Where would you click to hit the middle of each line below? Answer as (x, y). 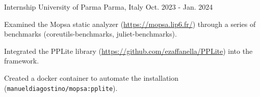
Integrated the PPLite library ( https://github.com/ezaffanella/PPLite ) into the (128, 51)
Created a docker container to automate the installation (92, 77)
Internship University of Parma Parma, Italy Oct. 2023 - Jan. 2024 (109, 7)
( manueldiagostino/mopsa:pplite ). (61, 88)
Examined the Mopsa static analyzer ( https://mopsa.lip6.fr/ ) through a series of (130, 24)
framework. (22, 61)
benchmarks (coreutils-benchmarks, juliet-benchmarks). (90, 34)
